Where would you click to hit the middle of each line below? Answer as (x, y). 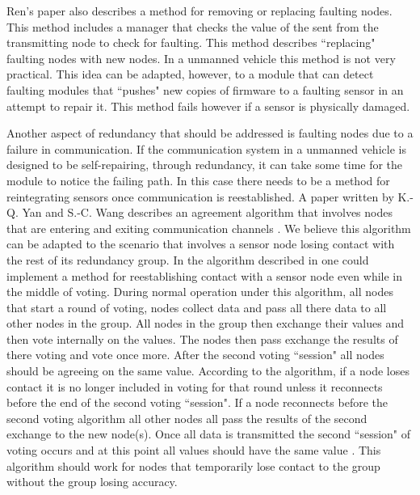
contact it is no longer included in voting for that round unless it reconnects (195, 386)
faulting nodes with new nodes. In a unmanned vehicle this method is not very (201, 58)
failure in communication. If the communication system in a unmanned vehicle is (206, 148)
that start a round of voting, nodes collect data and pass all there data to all (197, 307)
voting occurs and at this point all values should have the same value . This (194, 450)
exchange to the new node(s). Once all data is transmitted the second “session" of (209, 434)
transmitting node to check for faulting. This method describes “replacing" (191, 42)
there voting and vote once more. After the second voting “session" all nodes (195, 355)
